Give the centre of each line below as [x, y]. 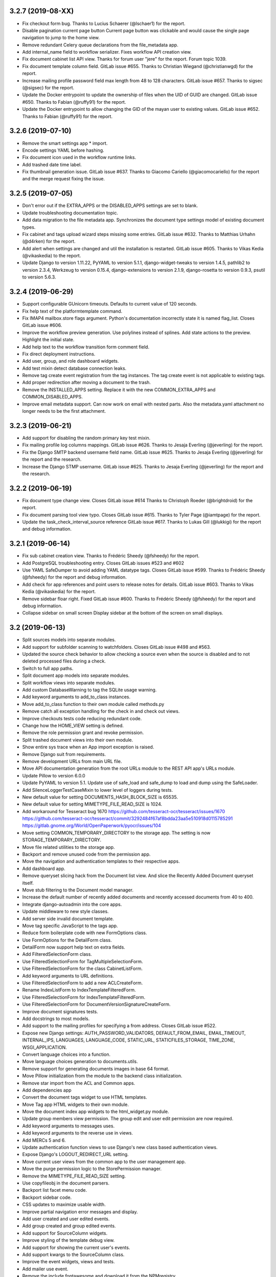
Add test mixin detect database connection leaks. [74, 368]
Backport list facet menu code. [54, 1190]
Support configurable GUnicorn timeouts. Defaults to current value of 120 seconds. [110, 304]
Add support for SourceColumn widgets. [65, 1233]
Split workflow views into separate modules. [69, 682]
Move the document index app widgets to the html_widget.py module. [96, 1112]
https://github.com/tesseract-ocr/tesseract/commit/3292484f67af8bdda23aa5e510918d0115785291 [128, 819]
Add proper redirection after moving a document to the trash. [86, 383]
